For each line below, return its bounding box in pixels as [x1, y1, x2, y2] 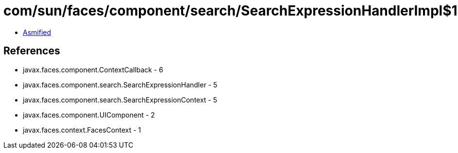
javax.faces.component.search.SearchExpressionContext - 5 [23, 95, 218, 104]
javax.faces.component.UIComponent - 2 [23, 110, 155, 119]
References [3, 45, 60, 57]
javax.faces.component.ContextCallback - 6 [23, 65, 163, 74]
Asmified [23, 28, 51, 36]
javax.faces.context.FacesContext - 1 [23, 125, 141, 134]
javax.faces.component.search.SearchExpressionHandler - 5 [23, 80, 218, 89]
